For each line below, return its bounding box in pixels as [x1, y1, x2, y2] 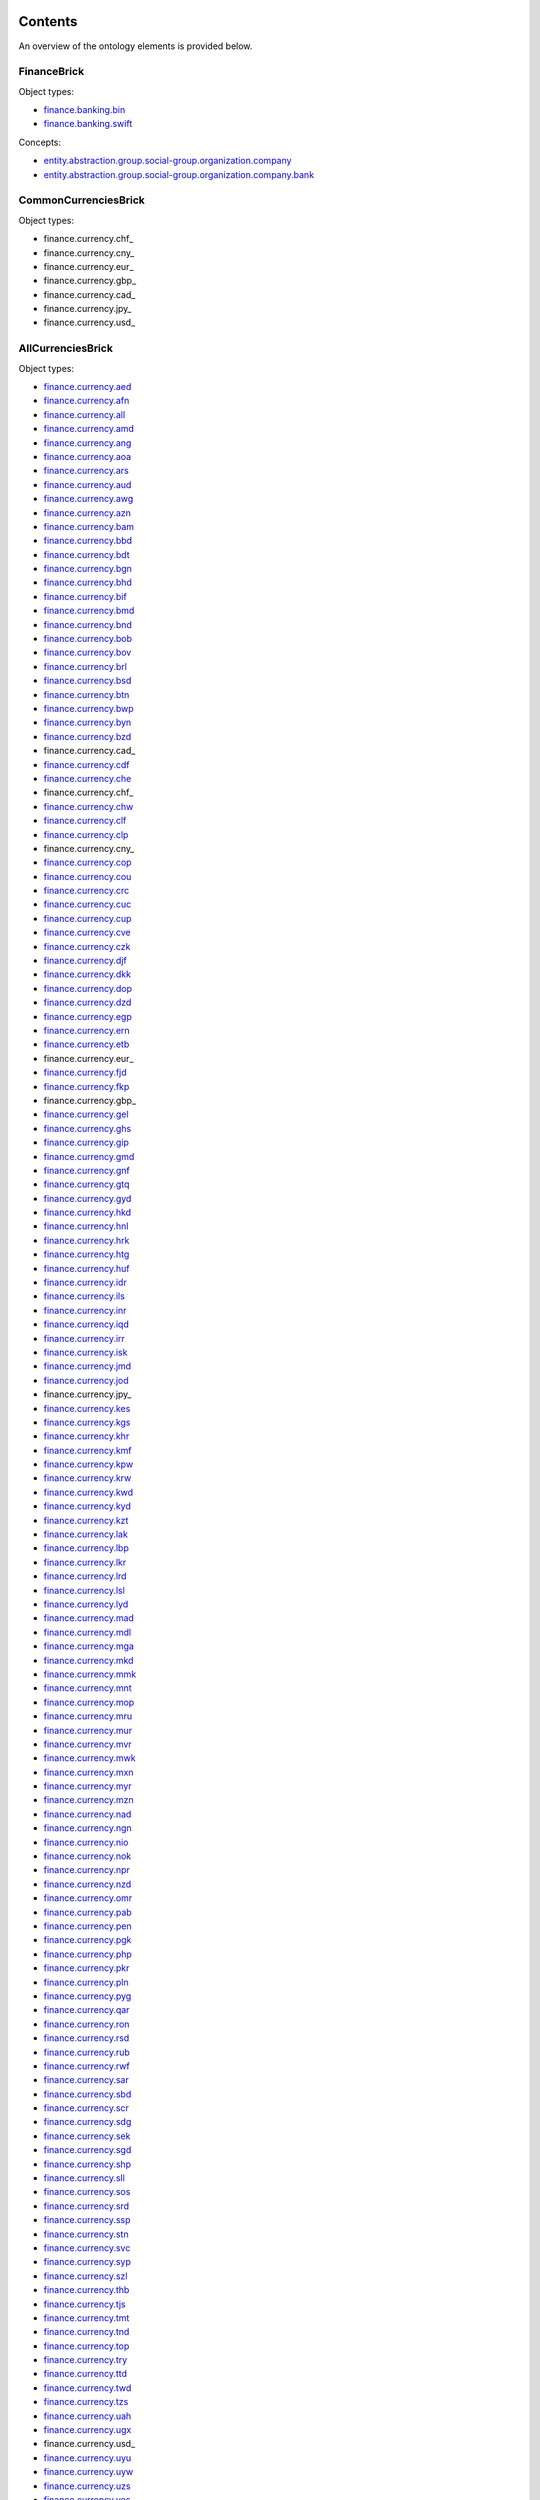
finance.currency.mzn [43, 1794, 134, 1806]
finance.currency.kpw [43, 1458, 134, 1470]
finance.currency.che [43, 772, 132, 784]
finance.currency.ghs [43, 1122, 132, 1134]
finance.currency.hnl [43, 1220, 129, 1232]
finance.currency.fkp [43, 1080, 130, 1092]
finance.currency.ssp [43, 2214, 131, 2226]
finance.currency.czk [43, 940, 131, 952]
